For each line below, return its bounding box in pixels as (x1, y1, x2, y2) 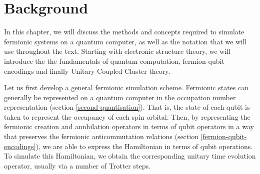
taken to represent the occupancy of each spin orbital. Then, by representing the (4, 111, 250, 122)
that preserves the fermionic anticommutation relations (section (4, 131, 198, 142)
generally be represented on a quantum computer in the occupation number (4, 92, 236, 102)
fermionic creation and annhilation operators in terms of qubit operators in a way (4, 121, 254, 132)
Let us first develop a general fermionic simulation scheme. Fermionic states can (4, 82, 249, 93)
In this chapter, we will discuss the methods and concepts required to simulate (4, 26, 244, 37)
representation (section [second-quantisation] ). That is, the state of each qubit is (4, 102, 250, 112)
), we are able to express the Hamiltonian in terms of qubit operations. (35, 141, 253, 151)
